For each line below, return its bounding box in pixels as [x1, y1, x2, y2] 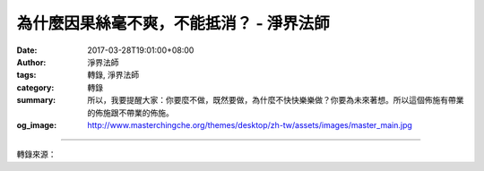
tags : [16, 70, 37, 81]
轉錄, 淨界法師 [87, 70, 139, 81]
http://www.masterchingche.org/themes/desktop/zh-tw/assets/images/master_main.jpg [87, 119, 412, 130]
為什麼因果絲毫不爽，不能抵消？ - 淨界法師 [16, 13, 331, 33]
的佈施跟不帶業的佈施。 [87, 107, 174, 118]
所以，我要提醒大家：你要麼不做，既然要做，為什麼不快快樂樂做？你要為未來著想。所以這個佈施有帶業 [87, 95, 464, 106]
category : [16, 81, 55, 93]
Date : [16, 45, 38, 56]
